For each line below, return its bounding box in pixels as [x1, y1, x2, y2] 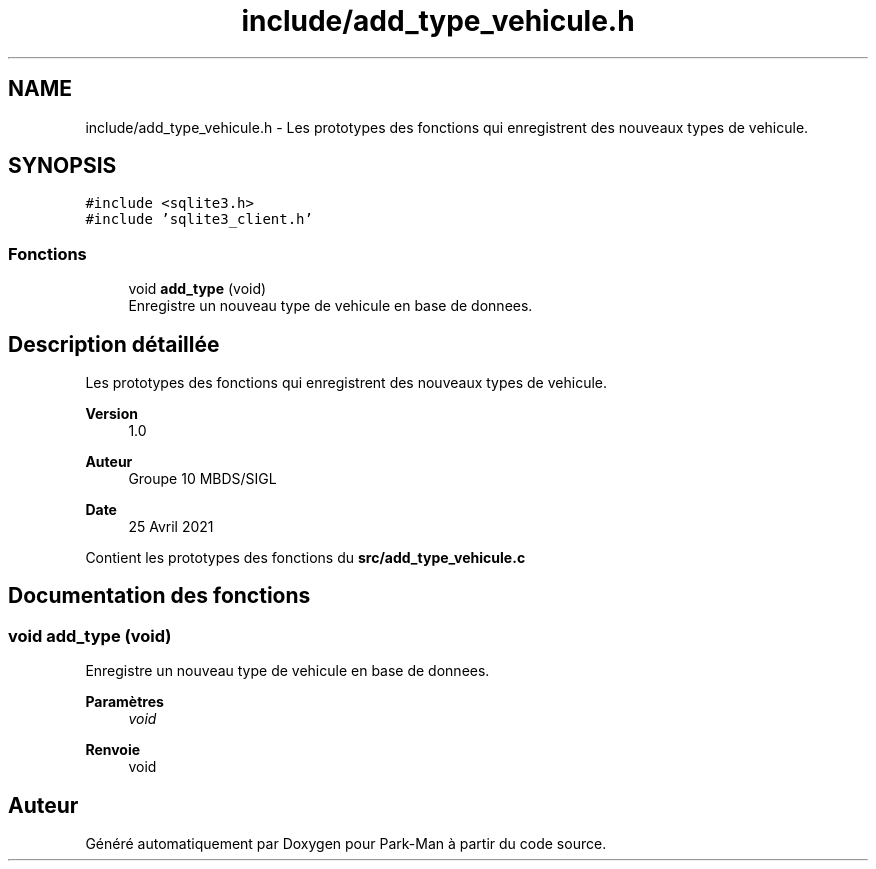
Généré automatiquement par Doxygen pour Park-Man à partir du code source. [85, 835, 607, 853]
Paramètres [85, 693, 164, 711]
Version [85, 405, 138, 423]
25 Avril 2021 [128, 518, 214, 536]
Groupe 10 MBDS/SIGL [128, 470, 277, 488]
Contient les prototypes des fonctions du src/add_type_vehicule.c [85, 549, 526, 567]
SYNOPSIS [8, 153, 117, 179]
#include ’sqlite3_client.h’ [85, 211, 313, 228]
